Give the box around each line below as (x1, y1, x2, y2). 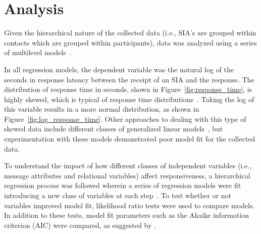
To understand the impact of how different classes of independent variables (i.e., (4, 160, 252, 171)
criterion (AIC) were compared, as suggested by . (4, 219, 156, 230)
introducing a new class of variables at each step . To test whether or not (4, 190, 232, 201)
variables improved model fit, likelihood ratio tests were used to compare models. (4, 200, 255, 210)
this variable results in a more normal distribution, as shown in (4, 104, 199, 114)
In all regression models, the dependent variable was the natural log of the (4, 64, 234, 74)
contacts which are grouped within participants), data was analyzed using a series (4, 37, 257, 48)
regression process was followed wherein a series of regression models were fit (4, 180, 241, 191)
